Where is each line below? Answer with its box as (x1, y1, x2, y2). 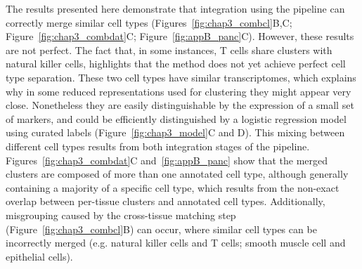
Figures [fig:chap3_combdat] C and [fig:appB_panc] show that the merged (6, 152, 328, 167)
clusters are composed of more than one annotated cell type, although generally (6, 166, 349, 181)
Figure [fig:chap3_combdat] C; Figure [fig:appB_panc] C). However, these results (6, 29, 354, 44)
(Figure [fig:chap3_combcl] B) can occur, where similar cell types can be (6, 221, 317, 236)
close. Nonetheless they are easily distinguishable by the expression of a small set (6, 98, 354, 112)
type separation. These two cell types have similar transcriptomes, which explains (6, 70, 356, 84)
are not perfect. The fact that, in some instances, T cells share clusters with (6, 42, 332, 57)
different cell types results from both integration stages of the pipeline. (6, 138, 310, 153)
